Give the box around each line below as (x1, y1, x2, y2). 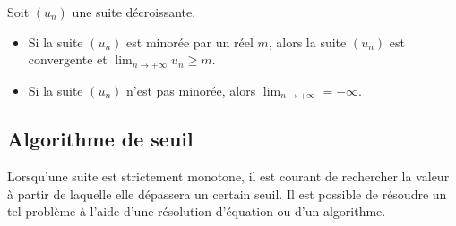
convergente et (28, 50, 108, 69)
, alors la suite (268, 32, 347, 51)
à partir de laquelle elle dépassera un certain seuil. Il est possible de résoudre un (7, 184, 447, 203)
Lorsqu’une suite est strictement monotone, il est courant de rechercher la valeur (7, 167, 450, 186)
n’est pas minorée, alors (126, 80, 256, 99)
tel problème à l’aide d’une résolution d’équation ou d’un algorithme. (7, 202, 386, 221)
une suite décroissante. (72, 3, 196, 21)
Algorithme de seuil (7, 125, 194, 153)
